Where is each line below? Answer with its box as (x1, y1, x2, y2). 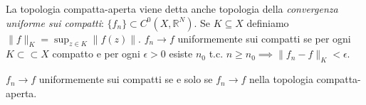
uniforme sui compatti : (6, 15, 104, 30)
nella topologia (249, 72, 313, 87)
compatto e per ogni (52, 46, 140, 61)
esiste (169, 46, 193, 61)
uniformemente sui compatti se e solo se (38, 72, 213, 87)
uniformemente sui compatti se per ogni (177, 31, 351, 45)
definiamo (246, 15, 289, 30)
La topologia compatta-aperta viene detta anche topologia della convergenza (6, 1, 338, 16)
